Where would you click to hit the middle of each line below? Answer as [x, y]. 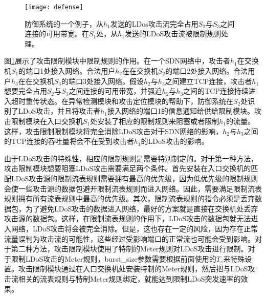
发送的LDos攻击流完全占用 [154, 23]
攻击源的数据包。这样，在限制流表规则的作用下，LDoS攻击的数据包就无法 [128, 218]
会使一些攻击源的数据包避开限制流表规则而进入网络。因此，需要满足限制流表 [133, 188]
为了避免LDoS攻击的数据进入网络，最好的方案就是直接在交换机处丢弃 [142, 208]
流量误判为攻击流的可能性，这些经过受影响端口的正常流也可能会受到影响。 [129, 238]
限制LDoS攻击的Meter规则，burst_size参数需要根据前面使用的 [114, 258]
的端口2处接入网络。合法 [207, 71]
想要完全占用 [26, 91]
